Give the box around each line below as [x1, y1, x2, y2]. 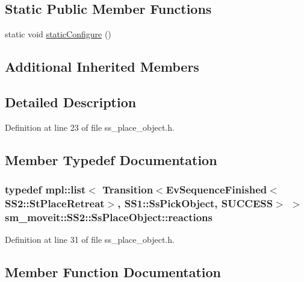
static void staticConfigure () [5, 28, 111, 40]
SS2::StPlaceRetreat [5, 196, 105, 210]
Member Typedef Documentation [5, 150, 217, 169]
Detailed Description [5, 92, 137, 111]
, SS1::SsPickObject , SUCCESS [117, 196, 273, 210]
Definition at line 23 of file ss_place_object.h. [5, 121, 175, 133]
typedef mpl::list [5, 182, 86, 197]
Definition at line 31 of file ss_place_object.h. [5, 233, 175, 246]
